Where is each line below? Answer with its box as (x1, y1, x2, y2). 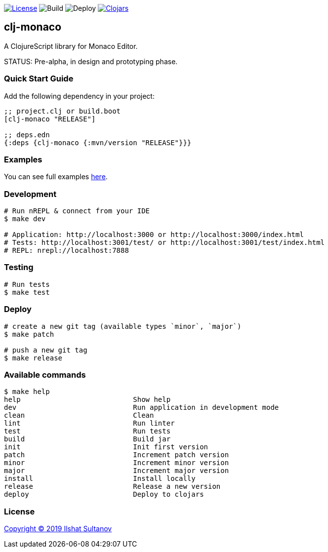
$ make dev (4, 215, 46, 223)
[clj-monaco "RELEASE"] (4, 115, 96, 123)
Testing (4, 262, 34, 273)
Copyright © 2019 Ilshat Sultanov (4, 524, 112, 533)
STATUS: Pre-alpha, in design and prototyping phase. (4, 57, 178, 66)
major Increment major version (4, 467, 229, 475)
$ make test (4, 288, 50, 296)
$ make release (4, 354, 63, 362)
